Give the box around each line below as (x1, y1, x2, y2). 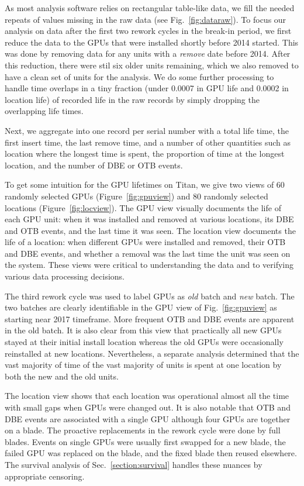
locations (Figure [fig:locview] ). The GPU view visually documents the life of (5, 201, 281, 213)
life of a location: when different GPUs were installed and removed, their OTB (5, 236, 286, 248)
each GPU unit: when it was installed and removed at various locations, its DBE (5, 213, 294, 225)
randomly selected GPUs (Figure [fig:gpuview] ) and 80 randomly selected (5, 189, 268, 202)
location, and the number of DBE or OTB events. (5, 158, 183, 171)
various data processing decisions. (5, 270, 125, 282)
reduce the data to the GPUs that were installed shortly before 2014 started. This (5, 36, 299, 48)
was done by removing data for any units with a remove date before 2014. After (5, 47, 291, 60)
